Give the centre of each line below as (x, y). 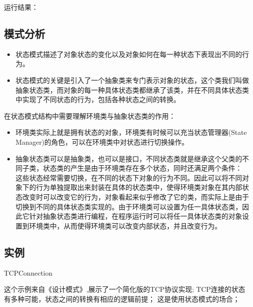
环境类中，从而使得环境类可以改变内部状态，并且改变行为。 (125, 225)
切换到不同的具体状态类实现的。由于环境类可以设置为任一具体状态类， (129, 206)
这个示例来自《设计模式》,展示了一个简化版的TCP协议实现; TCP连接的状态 (125, 289)
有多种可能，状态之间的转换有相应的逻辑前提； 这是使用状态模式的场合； (122, 298)
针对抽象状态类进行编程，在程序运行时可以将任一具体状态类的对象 (136, 216)
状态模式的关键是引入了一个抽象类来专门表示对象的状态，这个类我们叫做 (132, 80)
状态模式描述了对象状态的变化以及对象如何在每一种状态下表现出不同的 (129, 54)
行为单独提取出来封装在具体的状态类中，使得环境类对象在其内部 (139, 187)
